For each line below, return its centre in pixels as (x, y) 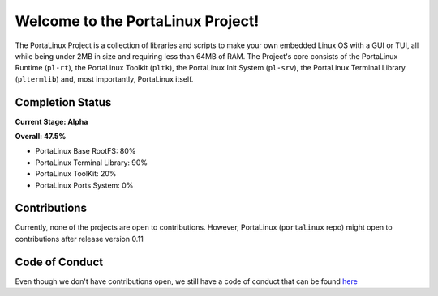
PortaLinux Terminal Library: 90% (92, 163)
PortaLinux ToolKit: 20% (76, 174)
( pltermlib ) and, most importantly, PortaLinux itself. (104, 79)
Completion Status (63, 102)
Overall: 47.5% (41, 137)
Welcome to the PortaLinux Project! (137, 21)
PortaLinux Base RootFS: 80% (86, 151)
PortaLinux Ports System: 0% (84, 185)
